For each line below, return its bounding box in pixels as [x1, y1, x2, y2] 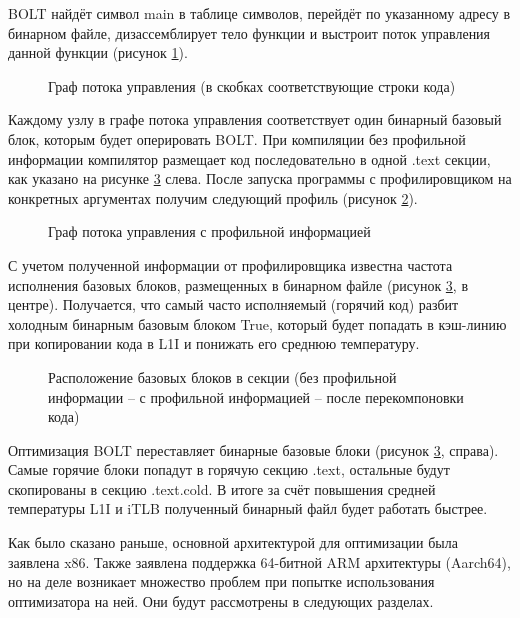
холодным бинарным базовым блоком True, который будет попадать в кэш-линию [8, 313, 507, 334]
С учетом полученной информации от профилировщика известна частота [8, 254, 453, 275]
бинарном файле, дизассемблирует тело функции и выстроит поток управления [8, 22, 491, 43]
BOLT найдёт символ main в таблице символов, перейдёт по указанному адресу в [8, 3, 511, 23]
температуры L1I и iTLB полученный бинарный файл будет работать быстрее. [8, 498, 488, 519]
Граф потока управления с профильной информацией [48, 221, 371, 242]
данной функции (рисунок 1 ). [8, 42, 188, 63]
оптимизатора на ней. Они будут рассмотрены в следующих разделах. [8, 590, 434, 611]
